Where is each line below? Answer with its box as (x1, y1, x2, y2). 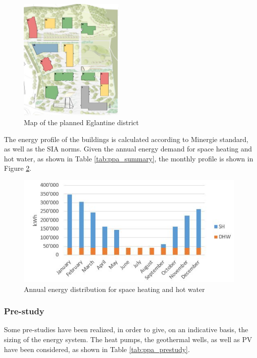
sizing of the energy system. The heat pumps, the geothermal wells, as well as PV (4, 334, 253, 345)
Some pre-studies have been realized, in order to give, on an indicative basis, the (4, 324, 248, 335)
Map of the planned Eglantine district (24, 117, 139, 128)
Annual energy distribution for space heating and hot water (24, 284, 205, 294)
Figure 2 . (4, 163, 32, 173)
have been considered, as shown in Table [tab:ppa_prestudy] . (4, 344, 190, 354)
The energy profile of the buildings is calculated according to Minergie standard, (4, 134, 249, 144)
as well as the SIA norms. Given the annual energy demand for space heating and (4, 143, 252, 154)
